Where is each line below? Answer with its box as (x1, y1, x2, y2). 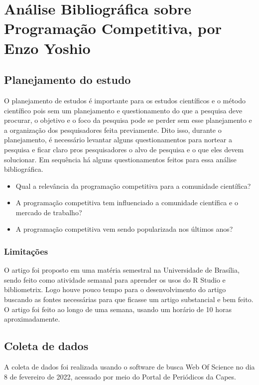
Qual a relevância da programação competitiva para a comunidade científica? (15, 180, 251, 191)
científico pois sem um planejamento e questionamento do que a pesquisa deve (4, 105, 243, 115)
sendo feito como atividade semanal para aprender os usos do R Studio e (4, 274, 226, 285)
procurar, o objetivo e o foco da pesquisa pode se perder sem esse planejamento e (4, 115, 252, 125)
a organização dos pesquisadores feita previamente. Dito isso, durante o (4, 124, 222, 135)
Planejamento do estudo (4, 72, 131, 87)
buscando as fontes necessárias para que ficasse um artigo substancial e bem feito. (4, 294, 254, 305)
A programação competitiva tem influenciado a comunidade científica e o (15, 197, 238, 208)
